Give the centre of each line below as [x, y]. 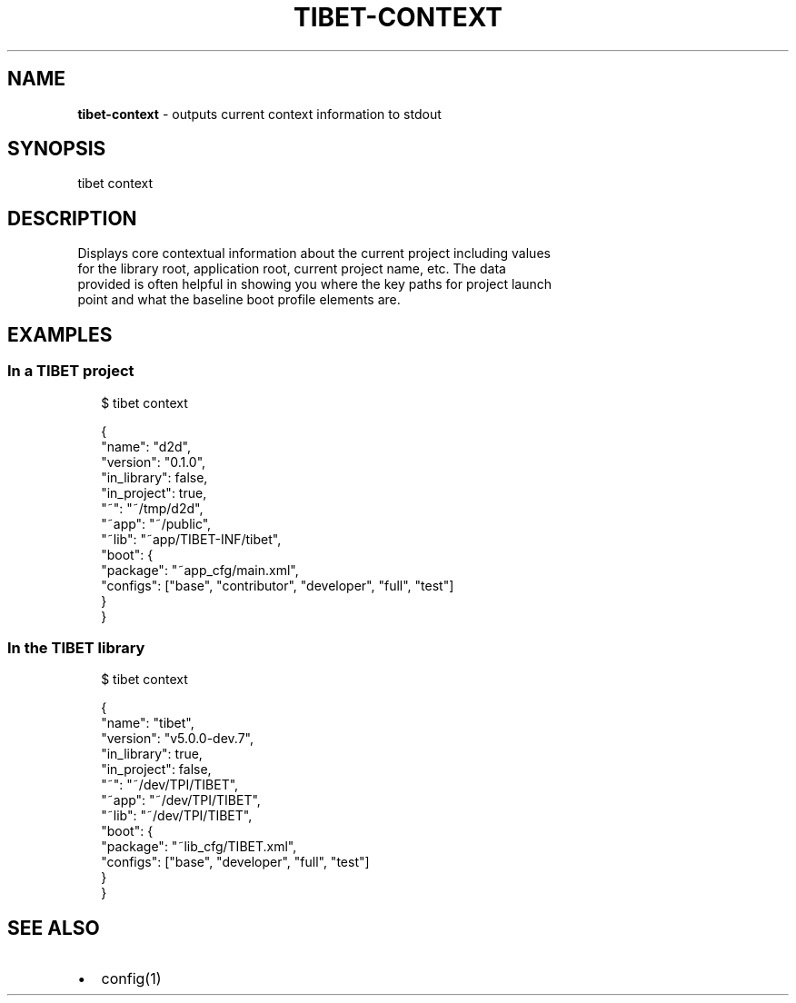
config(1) [131, 979]
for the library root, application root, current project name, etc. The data [292, 269]
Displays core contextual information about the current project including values [314, 253]
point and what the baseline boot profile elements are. [239, 300]
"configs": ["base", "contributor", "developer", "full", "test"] [278, 585]
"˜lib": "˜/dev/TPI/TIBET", [177, 816]
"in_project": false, [156, 770]
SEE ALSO [54, 928]
